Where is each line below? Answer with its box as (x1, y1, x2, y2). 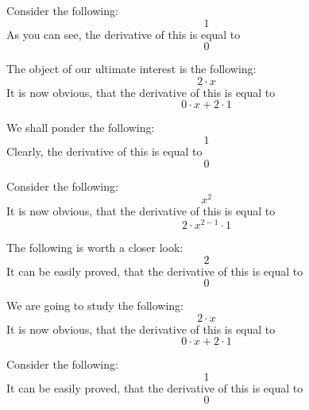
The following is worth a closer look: (6, 238, 183, 255)
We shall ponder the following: (6, 119, 155, 136)
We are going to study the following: (6, 297, 183, 314)
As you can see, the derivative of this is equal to (6, 25, 241, 42)
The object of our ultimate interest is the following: (6, 60, 257, 77)
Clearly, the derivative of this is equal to (6, 142, 203, 159)
